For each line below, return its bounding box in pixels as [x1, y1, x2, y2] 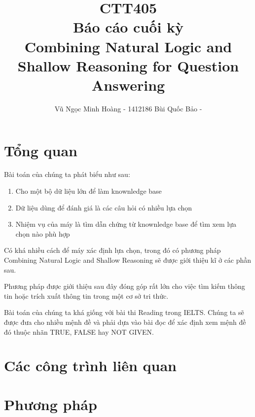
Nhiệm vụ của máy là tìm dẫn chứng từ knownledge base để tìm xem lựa [15, 219, 237, 229]
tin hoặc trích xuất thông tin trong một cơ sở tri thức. [4, 290, 169, 301]
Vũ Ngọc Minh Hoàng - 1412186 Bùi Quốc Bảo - [54, 103, 202, 113]
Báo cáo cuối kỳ [73, 17, 184, 37]
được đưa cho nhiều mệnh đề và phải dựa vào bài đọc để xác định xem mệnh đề [4, 316, 246, 327]
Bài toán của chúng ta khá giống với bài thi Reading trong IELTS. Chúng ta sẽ [4, 307, 244, 317]
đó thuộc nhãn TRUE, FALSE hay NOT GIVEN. [4, 326, 154, 337]
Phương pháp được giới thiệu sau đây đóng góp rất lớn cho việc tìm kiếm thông [4, 281, 245, 291]
